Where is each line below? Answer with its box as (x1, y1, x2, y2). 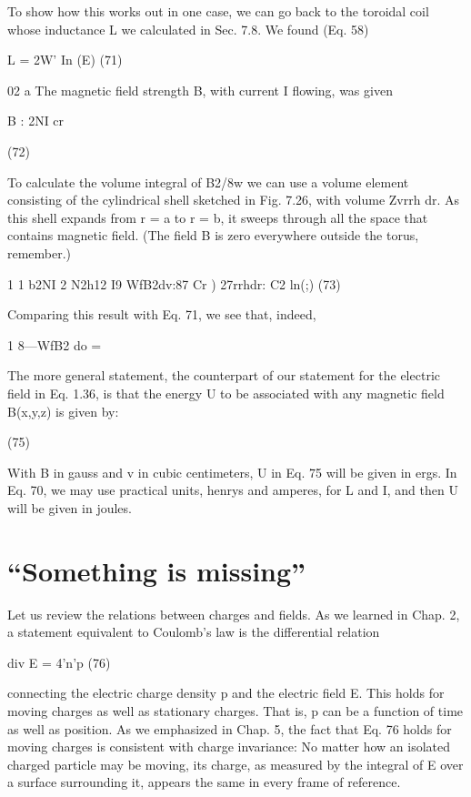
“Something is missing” (7, 551, 306, 589)
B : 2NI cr (7, 111, 65, 130)
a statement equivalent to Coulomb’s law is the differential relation (7, 622, 380, 641)
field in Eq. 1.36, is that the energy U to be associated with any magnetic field (7, 383, 445, 402)
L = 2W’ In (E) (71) (7, 50, 123, 69)
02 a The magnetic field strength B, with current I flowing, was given (7, 80, 393, 99)
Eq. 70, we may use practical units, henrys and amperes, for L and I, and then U (7, 480, 458, 499)
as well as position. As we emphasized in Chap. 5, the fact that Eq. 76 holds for (7, 719, 452, 738)
